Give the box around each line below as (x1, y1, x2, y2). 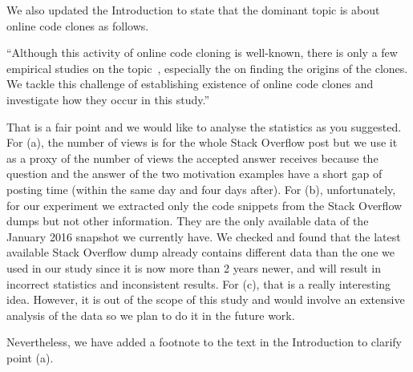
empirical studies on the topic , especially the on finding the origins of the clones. (6, 59, 408, 76)
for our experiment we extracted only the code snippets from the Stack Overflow (6, 196, 403, 213)
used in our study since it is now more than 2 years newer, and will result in (6, 259, 381, 276)
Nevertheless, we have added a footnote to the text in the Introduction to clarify (6, 334, 402, 350)
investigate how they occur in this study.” (6, 91, 210, 107)
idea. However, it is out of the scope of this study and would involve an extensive (6, 291, 405, 308)
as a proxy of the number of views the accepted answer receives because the (6, 149, 379, 166)
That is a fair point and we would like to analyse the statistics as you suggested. (6, 118, 402, 135)
